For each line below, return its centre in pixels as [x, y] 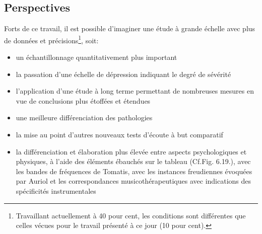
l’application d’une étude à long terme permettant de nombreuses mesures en [135, 91]
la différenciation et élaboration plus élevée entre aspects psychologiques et [131, 151]
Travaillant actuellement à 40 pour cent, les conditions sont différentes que [131, 215]
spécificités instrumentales [56, 190]
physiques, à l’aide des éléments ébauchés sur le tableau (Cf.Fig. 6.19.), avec [133, 161]
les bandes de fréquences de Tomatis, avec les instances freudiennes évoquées [134, 171]
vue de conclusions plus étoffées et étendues [83, 100]
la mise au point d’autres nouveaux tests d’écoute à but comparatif [119, 135]
